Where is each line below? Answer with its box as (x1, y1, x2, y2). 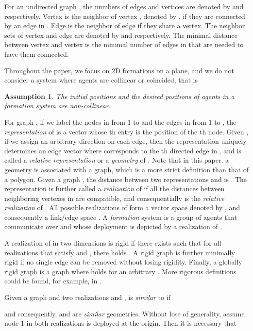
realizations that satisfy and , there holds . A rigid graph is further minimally (4, 247, 235, 257)
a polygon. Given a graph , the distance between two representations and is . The (4, 174, 247, 184)
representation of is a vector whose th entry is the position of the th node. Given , (4, 126, 249, 136)
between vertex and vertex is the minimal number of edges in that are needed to (4, 39, 244, 50)
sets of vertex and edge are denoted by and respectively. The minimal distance (4, 30, 237, 40)
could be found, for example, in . (4, 276, 101, 286)
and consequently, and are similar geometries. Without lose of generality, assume (4, 308, 245, 318)
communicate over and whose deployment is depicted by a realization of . (4, 221, 222, 232)
